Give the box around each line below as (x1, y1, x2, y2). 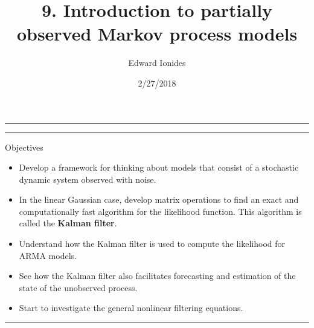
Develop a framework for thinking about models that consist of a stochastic (19, 161, 299, 174)
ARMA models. (19, 249, 77, 261)
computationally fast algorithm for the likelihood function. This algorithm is (19, 205, 302, 217)
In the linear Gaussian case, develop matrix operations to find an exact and (19, 193, 299, 206)
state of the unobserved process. (19, 281, 138, 294)
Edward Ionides (128, 56, 186, 69)
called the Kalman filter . (19, 217, 117, 229)
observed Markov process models (16, 21, 298, 46)
